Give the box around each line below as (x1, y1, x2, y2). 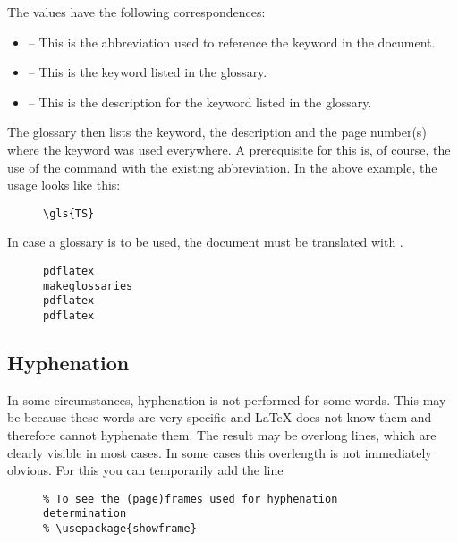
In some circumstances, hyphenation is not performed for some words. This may (7, 390, 446, 409)
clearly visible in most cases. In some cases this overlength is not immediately (7, 443, 432, 462)
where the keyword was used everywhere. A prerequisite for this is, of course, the (7, 140, 451, 158)
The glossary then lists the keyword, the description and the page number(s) (7, 123, 427, 141)
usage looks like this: (7, 175, 121, 194)
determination (43, 507, 127, 521)
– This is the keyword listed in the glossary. (28, 63, 267, 81)
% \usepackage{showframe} (43, 522, 197, 536)
